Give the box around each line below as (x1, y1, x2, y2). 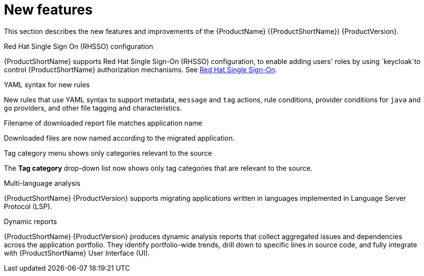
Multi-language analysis (4, 179, 81, 187)
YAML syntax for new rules (4, 80, 90, 89)
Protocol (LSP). (4, 202, 52, 211)
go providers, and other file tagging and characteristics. (4, 103, 182, 112)
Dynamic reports (4, 217, 57, 226)
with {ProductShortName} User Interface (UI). (4, 248, 150, 257)
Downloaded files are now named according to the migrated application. (4, 133, 235, 142)
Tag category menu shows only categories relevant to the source (4, 148, 212, 157)
